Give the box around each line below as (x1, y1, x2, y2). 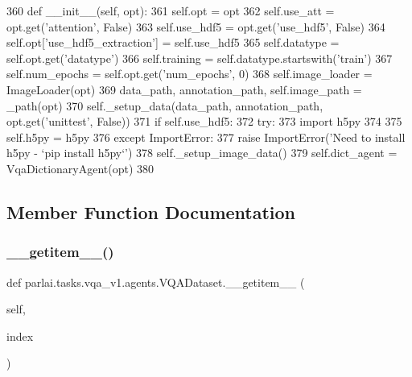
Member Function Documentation (6, 199, 296, 224)
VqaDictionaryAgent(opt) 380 (6, 159, 154, 176)
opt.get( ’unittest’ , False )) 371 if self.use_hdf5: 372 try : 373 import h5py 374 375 (6, 113, 402, 130)
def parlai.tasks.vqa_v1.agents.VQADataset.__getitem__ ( (6, 273, 305, 290)
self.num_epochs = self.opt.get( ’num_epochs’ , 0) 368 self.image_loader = (6, 65, 373, 82)
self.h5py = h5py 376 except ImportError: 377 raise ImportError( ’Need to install (6, 128, 406, 145)
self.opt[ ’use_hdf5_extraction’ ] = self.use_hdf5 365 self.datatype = (6, 34, 340, 51)
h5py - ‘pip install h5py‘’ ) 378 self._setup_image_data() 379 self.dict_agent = (6, 144, 398, 161)
